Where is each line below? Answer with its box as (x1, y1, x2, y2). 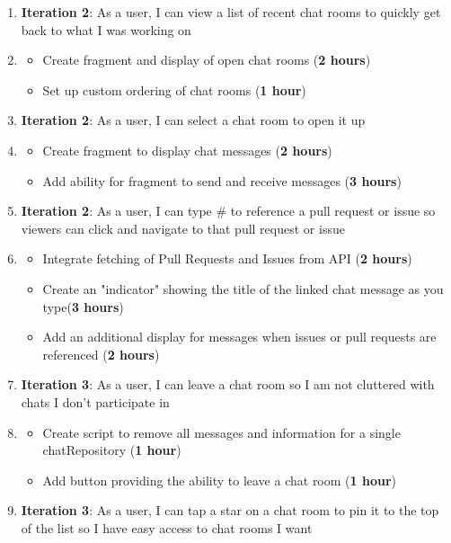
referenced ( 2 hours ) (42, 344, 160, 363)
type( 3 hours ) (42, 297, 124, 316)
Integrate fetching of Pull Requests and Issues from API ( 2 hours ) (42, 249, 412, 268)
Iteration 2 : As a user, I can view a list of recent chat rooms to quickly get (21, 3, 441, 21)
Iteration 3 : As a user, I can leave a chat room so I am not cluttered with (21, 375, 435, 394)
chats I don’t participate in (21, 392, 170, 411)
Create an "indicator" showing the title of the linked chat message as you (42, 279, 444, 298)
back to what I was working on (21, 20, 191, 39)
